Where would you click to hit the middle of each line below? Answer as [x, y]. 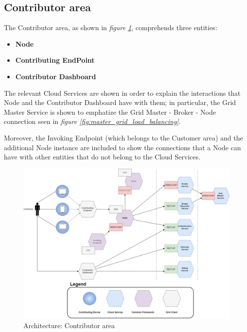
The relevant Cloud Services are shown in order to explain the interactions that [122, 93]
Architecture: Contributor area [69, 325]
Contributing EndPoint [55, 60]
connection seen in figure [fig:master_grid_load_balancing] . [92, 121]
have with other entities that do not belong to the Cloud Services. [102, 157]
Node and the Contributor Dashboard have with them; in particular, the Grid [120, 102]
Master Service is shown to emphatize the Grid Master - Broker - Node [110, 112]
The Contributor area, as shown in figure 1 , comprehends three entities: [111, 27]
